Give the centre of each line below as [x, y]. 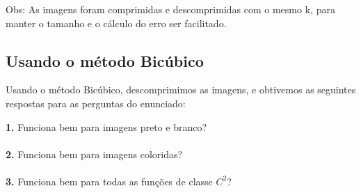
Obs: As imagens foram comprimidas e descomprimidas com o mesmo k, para [170, 9]
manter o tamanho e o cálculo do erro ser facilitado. [116, 23]
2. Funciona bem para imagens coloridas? [94, 154]
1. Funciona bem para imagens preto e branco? [106, 126]
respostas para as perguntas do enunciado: [96, 103]
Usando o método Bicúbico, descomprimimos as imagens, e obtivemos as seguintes [181, 90]
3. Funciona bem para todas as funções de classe [109, 181]
